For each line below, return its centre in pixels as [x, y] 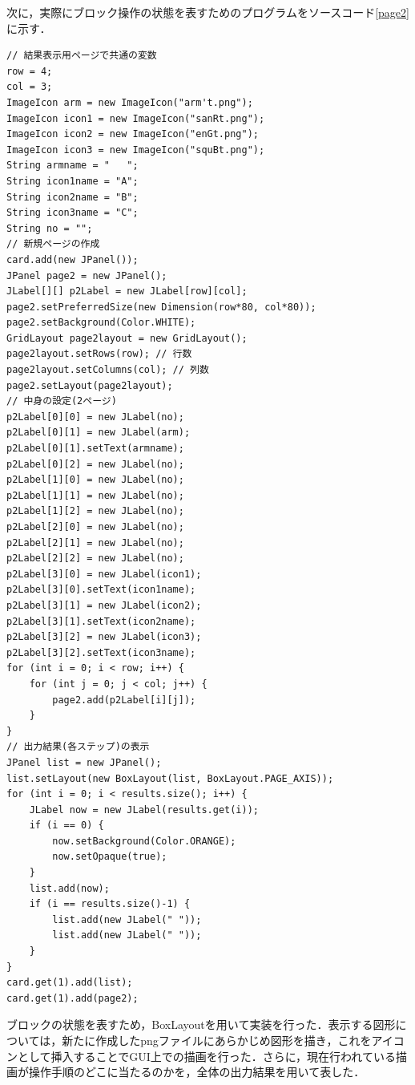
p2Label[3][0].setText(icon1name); [101, 590]
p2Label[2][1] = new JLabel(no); [95, 542]
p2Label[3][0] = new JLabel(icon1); [104, 574]
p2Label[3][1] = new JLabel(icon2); [104, 605]
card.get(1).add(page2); [73, 998]
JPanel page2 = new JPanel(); [87, 275]
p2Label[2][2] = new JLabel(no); [95, 559]
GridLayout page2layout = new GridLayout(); [127, 338]
